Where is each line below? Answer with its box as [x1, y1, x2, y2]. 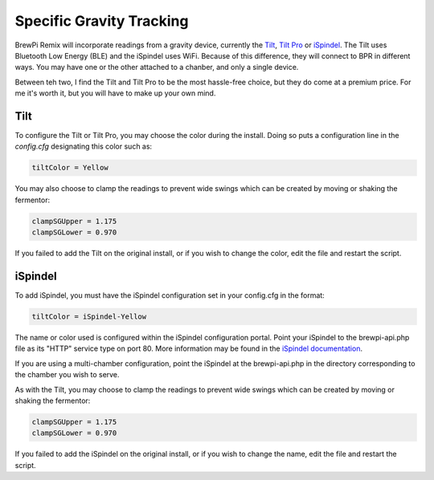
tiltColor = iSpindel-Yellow [31, 312, 147, 321]
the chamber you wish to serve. [14, 370, 120, 380]
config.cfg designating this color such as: [14, 141, 153, 152]
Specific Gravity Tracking [14, 12, 189, 30]
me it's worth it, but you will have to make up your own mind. [14, 88, 216, 98]
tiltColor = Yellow [31, 163, 108, 173]
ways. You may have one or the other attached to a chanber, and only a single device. [14, 63, 299, 72]
